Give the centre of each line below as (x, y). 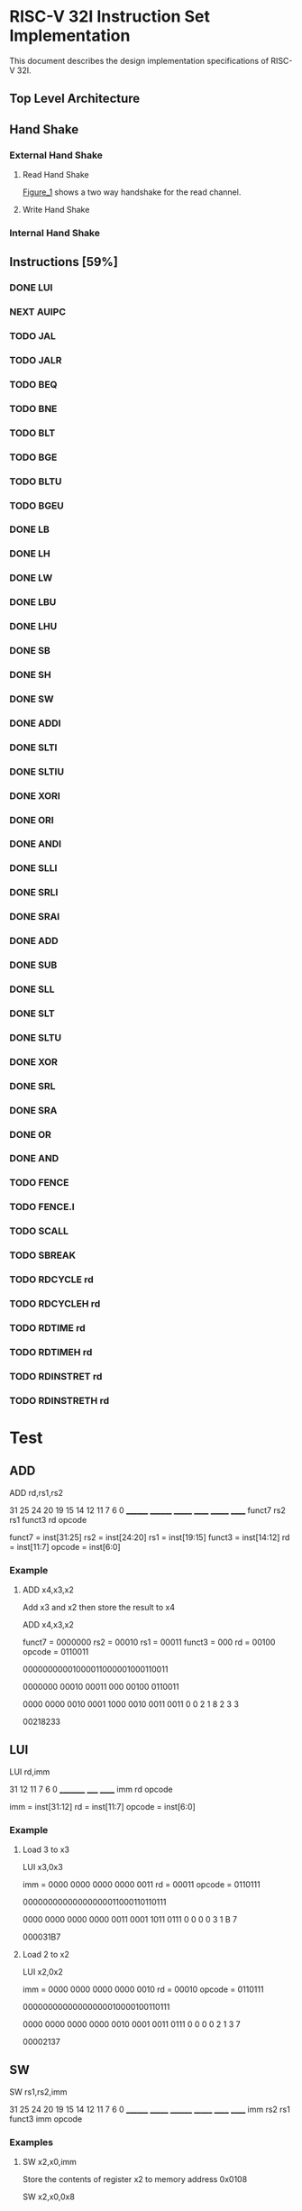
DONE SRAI (35, 917)
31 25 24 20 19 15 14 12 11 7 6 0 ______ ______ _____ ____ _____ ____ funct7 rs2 (147, 1510)
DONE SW (32, 699)
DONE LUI (31, 288)
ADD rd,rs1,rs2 (37, 1492)
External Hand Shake (56, 155)
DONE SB (30, 651)
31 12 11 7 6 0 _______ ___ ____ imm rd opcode (91, 1789)
